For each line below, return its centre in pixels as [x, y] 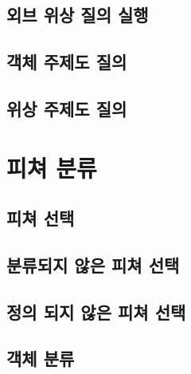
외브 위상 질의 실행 [78, 15]
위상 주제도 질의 [67, 108]
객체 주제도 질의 [67, 62]
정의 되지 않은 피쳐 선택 [96, 311]
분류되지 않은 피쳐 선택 [93, 264]
